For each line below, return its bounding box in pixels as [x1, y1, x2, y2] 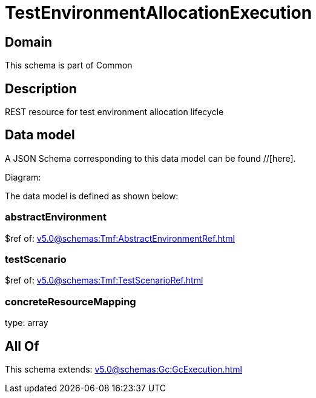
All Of [5, 338, 39, 354]
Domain [5, 34, 53, 50]
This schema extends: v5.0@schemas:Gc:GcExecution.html [5, 363, 242, 374]
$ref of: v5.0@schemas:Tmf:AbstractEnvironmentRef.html [5, 233, 235, 244]
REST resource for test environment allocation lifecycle [5, 107, 224, 118]
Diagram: [5, 171, 41, 182]
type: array [5, 317, 48, 328]
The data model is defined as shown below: [5, 190, 179, 201]
